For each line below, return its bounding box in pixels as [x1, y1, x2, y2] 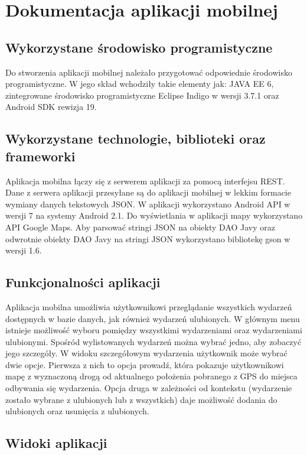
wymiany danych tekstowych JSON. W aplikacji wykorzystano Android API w [5, 197, 290, 210]
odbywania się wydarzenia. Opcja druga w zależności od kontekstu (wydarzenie [5, 382, 292, 394]
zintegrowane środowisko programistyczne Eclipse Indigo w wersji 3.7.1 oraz [5, 89, 279, 101]
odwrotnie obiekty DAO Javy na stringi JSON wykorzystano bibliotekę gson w [5, 232, 290, 245]
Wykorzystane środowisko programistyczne [5, 38, 273, 56]
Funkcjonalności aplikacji [5, 273, 161, 291]
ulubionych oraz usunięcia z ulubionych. [5, 405, 149, 417]
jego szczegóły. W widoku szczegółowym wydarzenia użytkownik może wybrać [5, 347, 288, 359]
